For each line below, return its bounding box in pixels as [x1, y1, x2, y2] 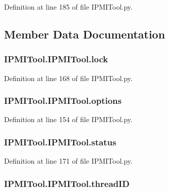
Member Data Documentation [4, 26, 165, 42]
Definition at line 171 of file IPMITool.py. [4, 156, 133, 166]
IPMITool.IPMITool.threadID [4, 177, 130, 189]
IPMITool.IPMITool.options [4, 94, 122, 107]
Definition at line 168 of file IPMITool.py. [4, 72, 133, 83]
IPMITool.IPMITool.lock [4, 53, 108, 65]
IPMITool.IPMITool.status [4, 135, 116, 148]
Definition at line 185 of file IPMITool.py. [4, 2, 133, 12]
